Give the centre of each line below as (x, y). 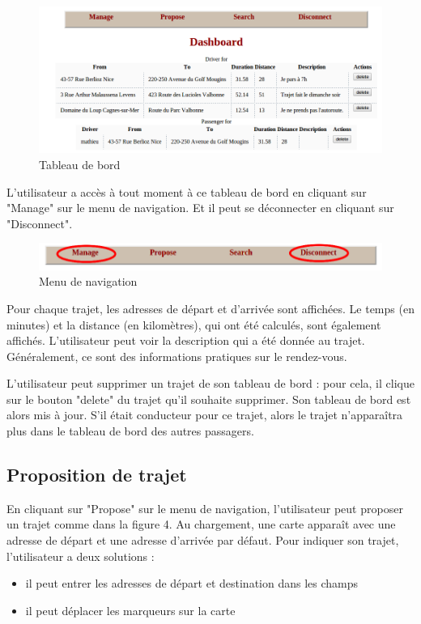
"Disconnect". (40, 223)
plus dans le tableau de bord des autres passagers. (130, 431)
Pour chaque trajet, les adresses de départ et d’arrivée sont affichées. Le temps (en (210, 308)
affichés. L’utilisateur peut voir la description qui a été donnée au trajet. (186, 340)
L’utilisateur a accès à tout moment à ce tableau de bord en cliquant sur (187, 191)
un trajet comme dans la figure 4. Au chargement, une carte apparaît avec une (201, 524)
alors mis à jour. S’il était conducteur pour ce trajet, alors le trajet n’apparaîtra (205, 415)
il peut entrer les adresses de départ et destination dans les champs (192, 583)
